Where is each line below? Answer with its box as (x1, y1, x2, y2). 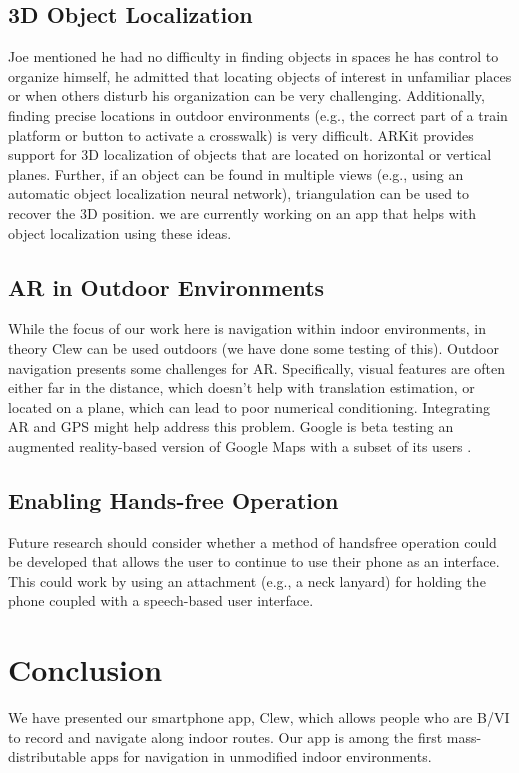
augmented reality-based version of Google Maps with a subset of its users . (8, 435, 472, 456)
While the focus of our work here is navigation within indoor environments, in (8, 318, 487, 339)
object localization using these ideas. (8, 222, 232, 243)
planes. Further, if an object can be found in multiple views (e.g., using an (8, 163, 464, 184)
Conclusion (8, 649, 163, 690)
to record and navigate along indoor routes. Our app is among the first (8, 726, 443, 747)
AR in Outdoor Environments (8, 271, 325, 302)
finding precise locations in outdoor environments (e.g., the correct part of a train (8, 104, 508, 125)
